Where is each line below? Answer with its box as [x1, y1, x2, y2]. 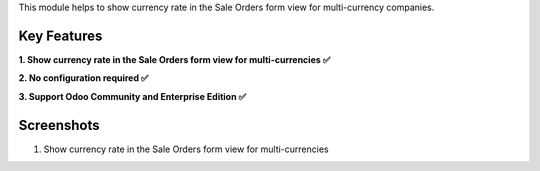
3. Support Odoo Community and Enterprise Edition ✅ [18, 90, 247, 102]
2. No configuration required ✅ [18, 72, 149, 84]
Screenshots [18, 116, 100, 134]
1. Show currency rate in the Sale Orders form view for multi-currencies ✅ [18, 53, 331, 65]
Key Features [18, 27, 103, 44]
